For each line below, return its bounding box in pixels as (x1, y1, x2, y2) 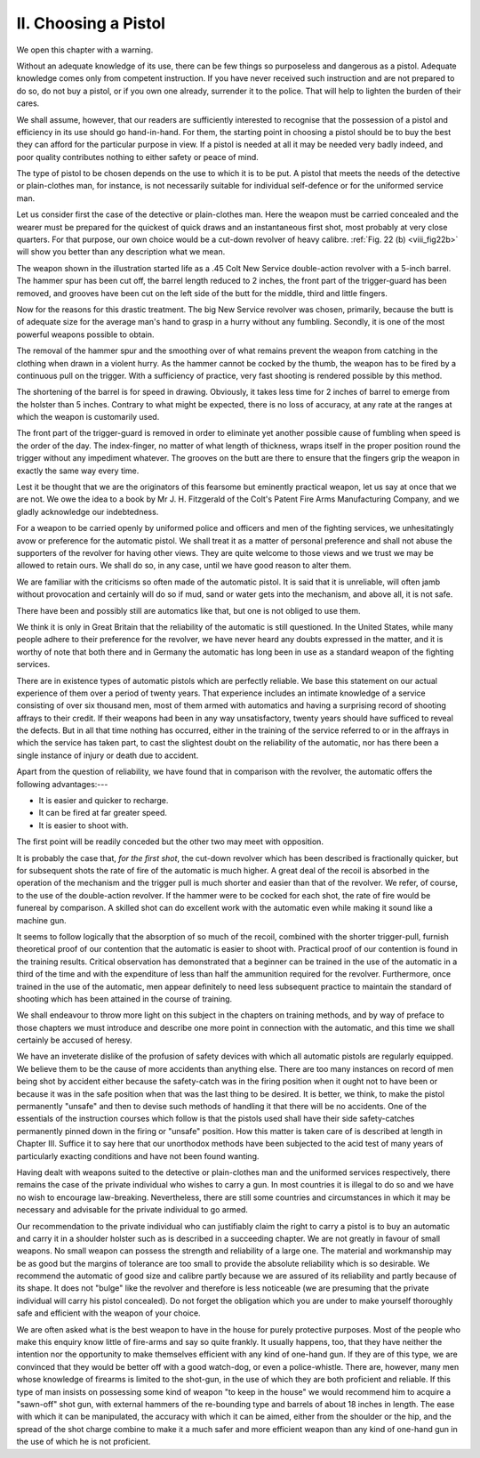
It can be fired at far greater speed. (38, 808, 168, 818)
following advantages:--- (16, 778, 108, 789)
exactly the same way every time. (16, 465, 140, 476)
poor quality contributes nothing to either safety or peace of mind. (16, 151, 260, 162)
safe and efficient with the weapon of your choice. (16, 1308, 201, 1318)
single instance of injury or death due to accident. (16, 750, 199, 761)
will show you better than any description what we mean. (16, 246, 226, 257)
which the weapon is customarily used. (16, 412, 160, 423)
